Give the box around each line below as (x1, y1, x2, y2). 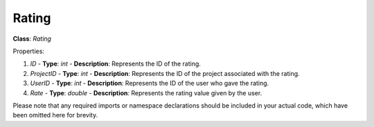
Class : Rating (12, 35, 52, 43)
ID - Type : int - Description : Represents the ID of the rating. (30, 59, 201, 68)
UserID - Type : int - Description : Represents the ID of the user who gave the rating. (30, 79, 269, 88)
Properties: (12, 47, 45, 55)
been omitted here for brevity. (12, 111, 98, 119)
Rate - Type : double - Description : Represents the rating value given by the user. (30, 88, 262, 97)
